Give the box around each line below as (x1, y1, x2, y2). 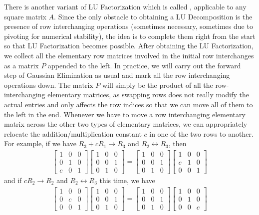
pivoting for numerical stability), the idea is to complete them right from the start (4, 30, 256, 41)
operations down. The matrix (4, 79, 93, 90)
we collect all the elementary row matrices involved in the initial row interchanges (4, 50, 254, 60)
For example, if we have (4, 138, 76, 149)
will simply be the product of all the (102, 79, 213, 90)
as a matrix (4, 60, 39, 70)
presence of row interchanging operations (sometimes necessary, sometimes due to (4, 21, 253, 31)
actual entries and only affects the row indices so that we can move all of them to (4, 99, 253, 109)
